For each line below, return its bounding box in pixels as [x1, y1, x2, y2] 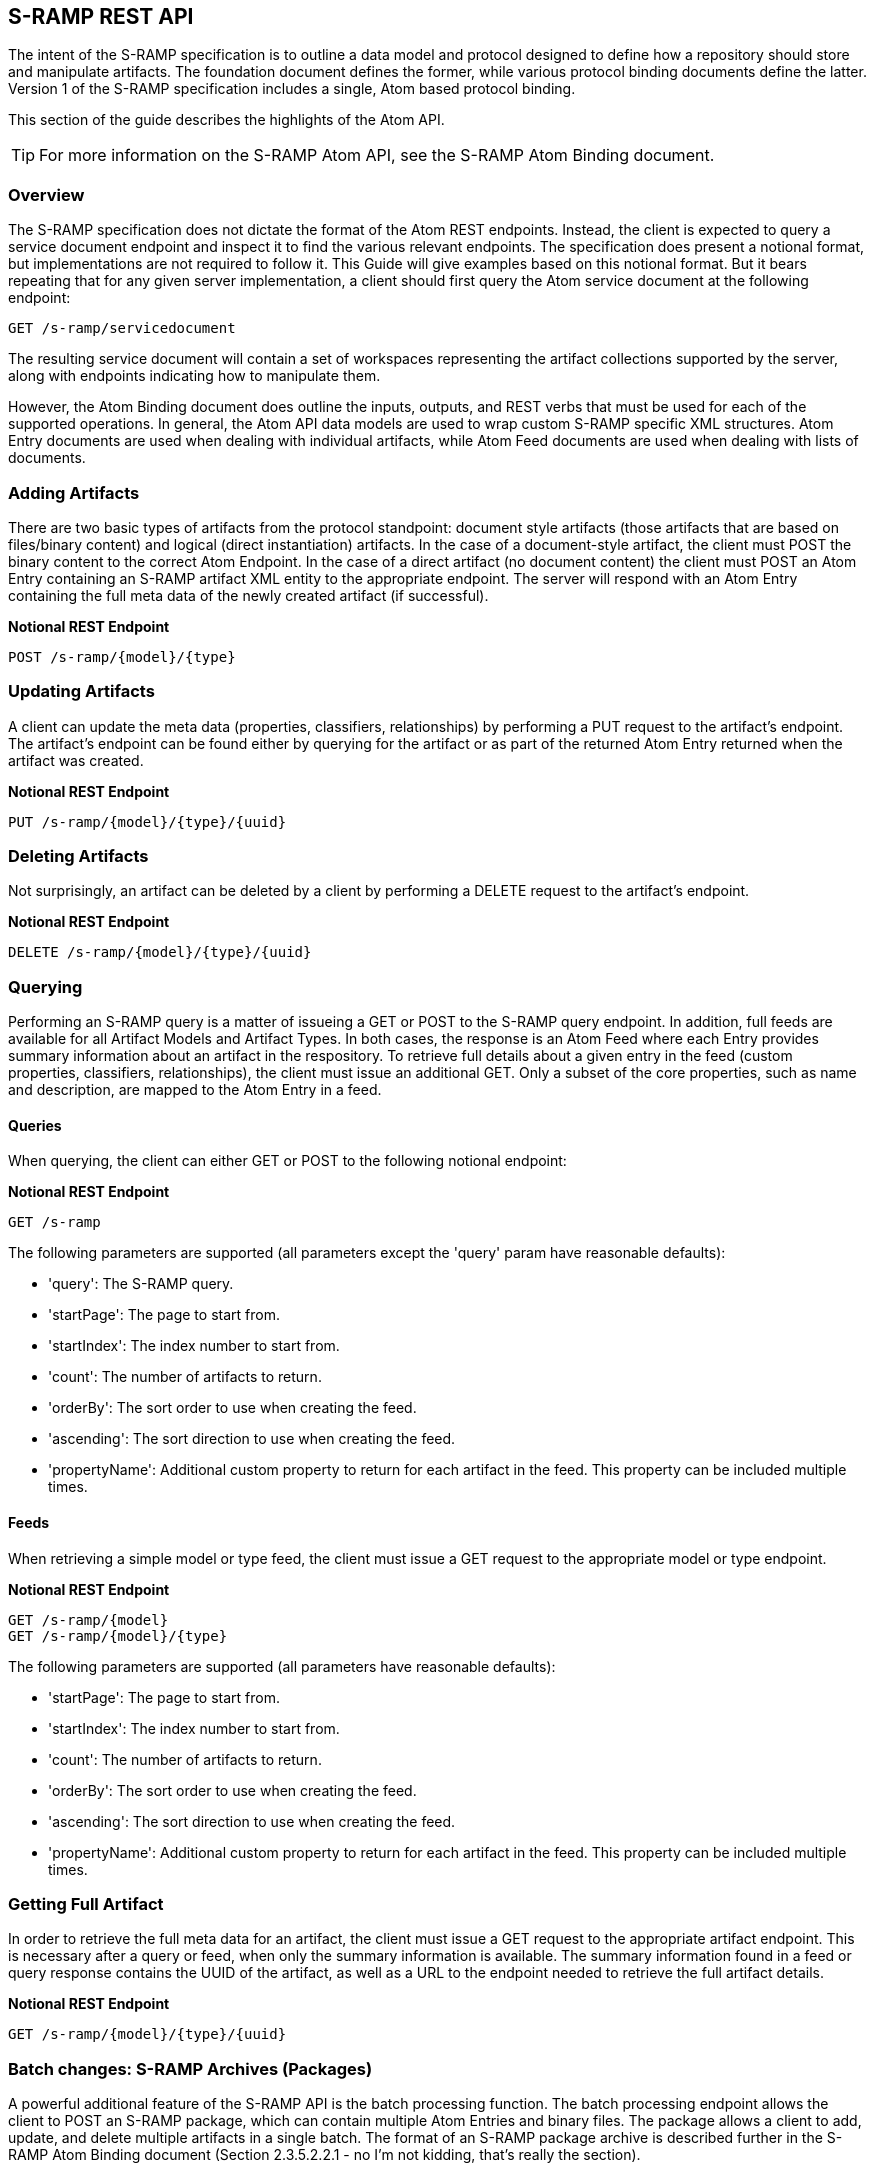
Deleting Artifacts [8, 846, 149, 867]
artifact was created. [8, 751, 144, 769]
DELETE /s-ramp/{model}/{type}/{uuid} [8, 944, 312, 961]
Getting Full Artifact [8, 1893, 164, 1914]
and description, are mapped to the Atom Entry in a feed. [8, 1081, 382, 1099]
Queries [8, 1116, 62, 1134]
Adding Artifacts [8, 482, 140, 503]
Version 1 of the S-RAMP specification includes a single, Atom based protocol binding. [8, 80, 576, 98]
